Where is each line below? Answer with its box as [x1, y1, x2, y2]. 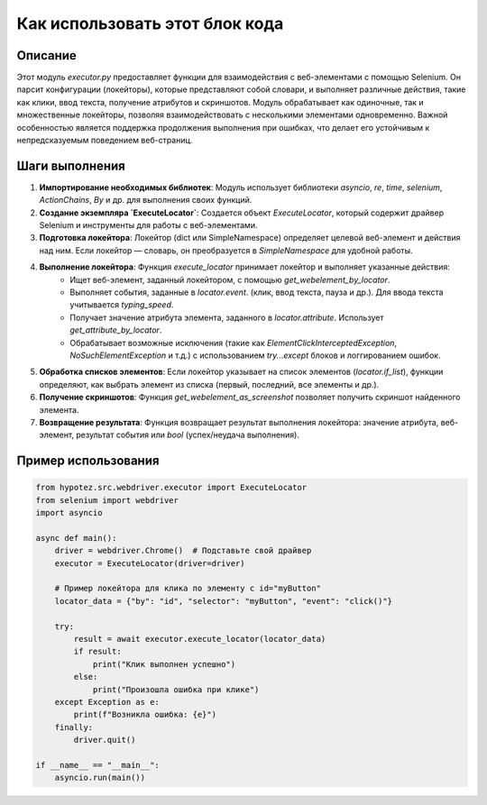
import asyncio [35, 508, 103, 518]
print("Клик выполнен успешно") [92, 659, 236, 669]
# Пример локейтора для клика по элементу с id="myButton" [54, 583, 322, 594]
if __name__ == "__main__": [35, 760, 160, 770]
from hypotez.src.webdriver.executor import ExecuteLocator [35, 482, 308, 493]
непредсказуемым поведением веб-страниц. [16, 135, 193, 146]
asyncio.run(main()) [54, 773, 146, 783]
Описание [16, 48, 77, 63]
